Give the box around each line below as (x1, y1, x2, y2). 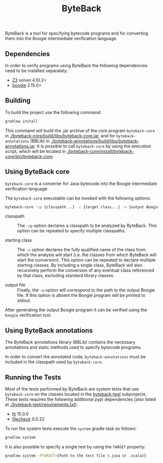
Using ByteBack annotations (5, 326, 93, 334)
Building (5, 96, 31, 105)
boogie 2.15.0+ (12, 82, 42, 88)
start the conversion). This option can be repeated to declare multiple (17, 257, 156, 263)
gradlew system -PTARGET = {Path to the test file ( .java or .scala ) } (5, 453, 147, 458)
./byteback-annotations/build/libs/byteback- (50, 138, 139, 144)
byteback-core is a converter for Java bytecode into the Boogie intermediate (5, 181, 157, 186)
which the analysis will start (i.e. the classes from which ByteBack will (17, 252, 157, 258)
